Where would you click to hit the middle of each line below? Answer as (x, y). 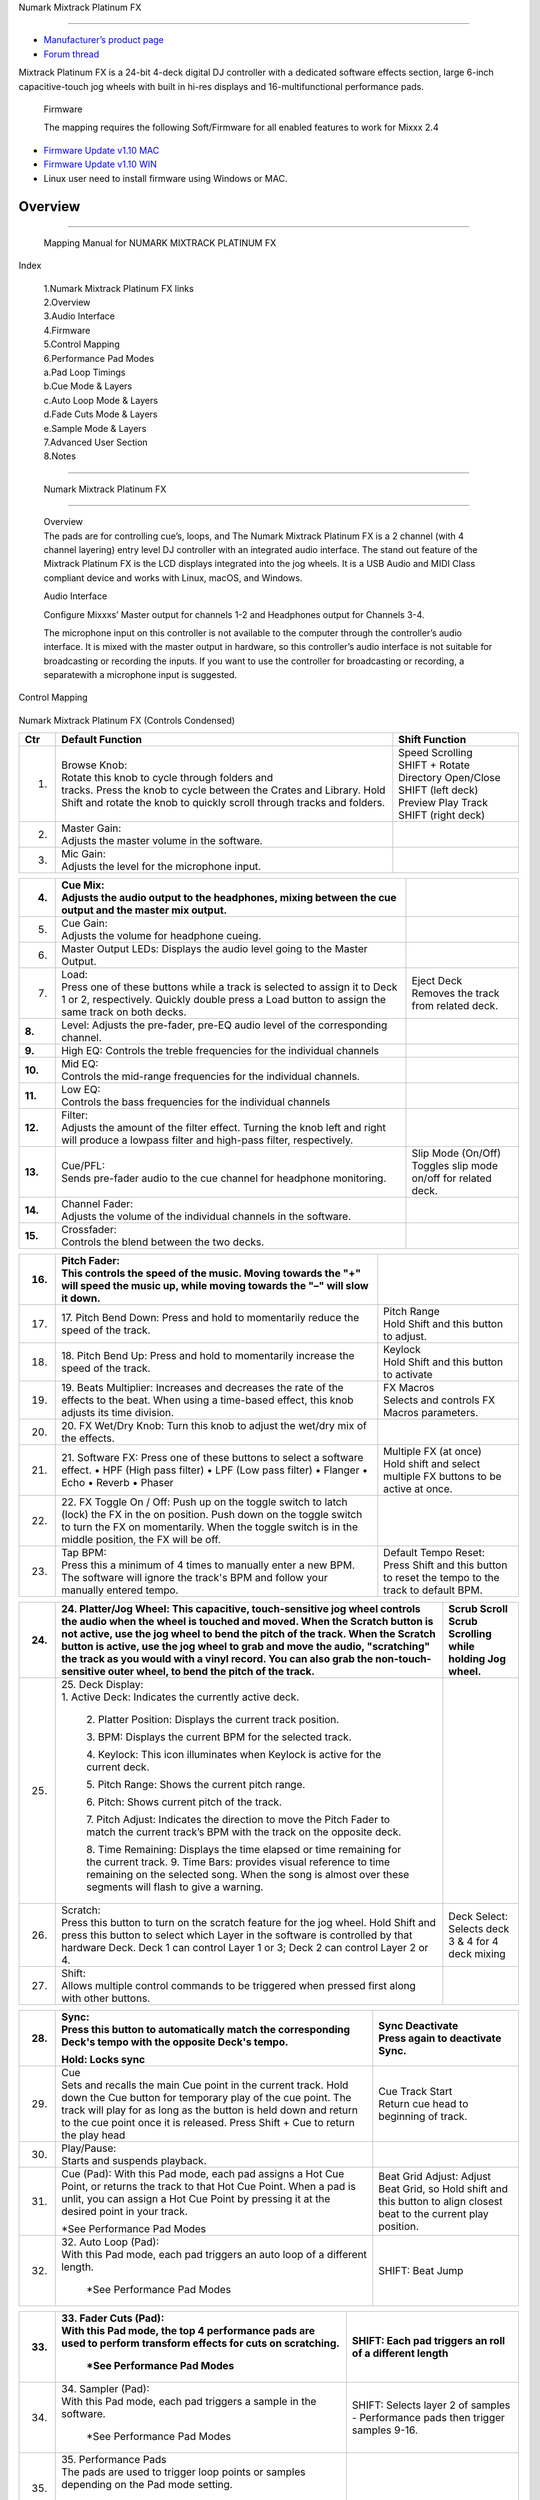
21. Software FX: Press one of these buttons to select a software (212, 1458)
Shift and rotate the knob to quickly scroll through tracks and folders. (223, 803)
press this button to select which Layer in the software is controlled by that (237, 1935)
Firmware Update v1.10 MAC (101, 150)
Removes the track (455, 993)
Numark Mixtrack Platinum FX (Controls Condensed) (126, 720)
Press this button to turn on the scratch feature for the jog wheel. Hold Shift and (249, 1923)
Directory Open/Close (449, 778)
